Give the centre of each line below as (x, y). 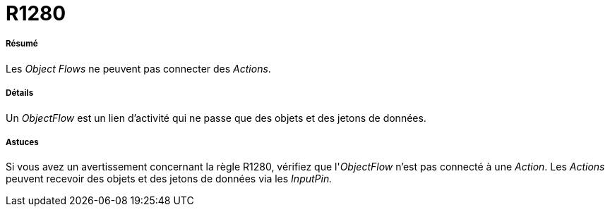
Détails (20, 93)
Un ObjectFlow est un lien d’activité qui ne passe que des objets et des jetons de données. (216, 118)
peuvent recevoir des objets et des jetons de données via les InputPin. (169, 179)
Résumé (22, 44)
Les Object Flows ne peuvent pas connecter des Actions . (138, 68)
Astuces (22, 142)
